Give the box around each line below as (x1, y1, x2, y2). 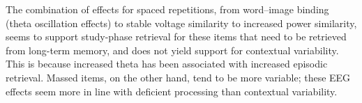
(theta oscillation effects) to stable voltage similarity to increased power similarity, (6, 15, 357, 30)
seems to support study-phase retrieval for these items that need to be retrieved (6, 29, 347, 44)
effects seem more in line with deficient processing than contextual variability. (6, 84, 338, 98)
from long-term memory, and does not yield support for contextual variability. (6, 42, 339, 57)
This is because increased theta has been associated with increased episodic (6, 56, 328, 71)
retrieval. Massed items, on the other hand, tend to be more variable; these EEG (6, 70, 351, 84)
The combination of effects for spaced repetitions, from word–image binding (6, 2, 329, 16)
